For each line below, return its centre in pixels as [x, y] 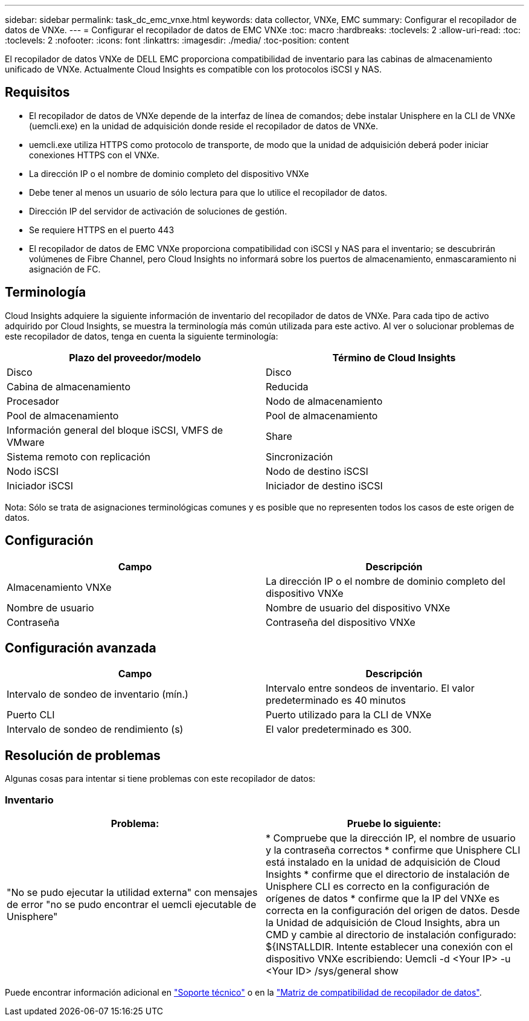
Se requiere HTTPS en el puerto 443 [102, 230]
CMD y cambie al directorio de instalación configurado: [391, 934]
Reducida [287, 386]
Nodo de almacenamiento [324, 401]
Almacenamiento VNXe [59, 587]
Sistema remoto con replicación [79, 456]
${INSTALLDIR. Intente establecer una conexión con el [390, 946]
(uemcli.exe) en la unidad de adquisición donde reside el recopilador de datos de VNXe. [204, 126]
